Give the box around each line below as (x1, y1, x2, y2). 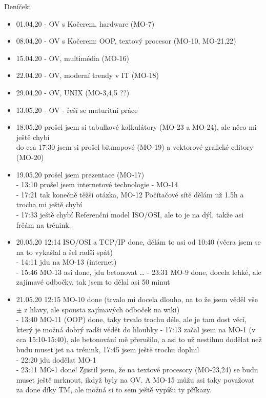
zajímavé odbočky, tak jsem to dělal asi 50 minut (16, 276, 170, 287)
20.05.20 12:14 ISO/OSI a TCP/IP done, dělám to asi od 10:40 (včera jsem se (16, 236, 261, 247)
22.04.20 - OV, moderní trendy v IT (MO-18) (16, 70, 159, 81)
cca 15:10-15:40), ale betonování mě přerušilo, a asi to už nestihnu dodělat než (16, 334, 262, 345)
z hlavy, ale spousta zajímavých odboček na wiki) (24, 304, 180, 314)
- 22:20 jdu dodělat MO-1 (16, 354, 96, 365)
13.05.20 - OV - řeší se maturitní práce (16, 104, 138, 115)
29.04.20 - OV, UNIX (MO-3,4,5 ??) (16, 87, 130, 97)
